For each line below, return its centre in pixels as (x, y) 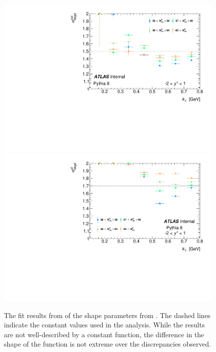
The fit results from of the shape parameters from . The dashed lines (107, 315)
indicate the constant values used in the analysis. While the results (104, 325)
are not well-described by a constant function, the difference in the (104, 334)
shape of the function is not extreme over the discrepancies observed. (108, 344)
